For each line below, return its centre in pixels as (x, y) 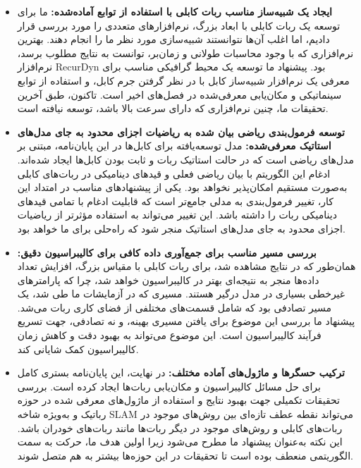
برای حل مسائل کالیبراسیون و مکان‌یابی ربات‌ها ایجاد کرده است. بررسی (169, 386)
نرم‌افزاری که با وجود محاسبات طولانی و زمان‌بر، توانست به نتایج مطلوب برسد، (185, 53)
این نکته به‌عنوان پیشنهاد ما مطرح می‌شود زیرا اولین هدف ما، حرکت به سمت (180, 442)
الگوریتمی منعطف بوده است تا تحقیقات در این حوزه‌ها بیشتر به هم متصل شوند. (185, 455)
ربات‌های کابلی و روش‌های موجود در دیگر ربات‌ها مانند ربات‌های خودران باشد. (180, 427)
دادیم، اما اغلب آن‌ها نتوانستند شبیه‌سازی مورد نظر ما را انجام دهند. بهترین (173, 39)
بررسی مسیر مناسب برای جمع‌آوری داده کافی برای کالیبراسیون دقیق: (167, 252)
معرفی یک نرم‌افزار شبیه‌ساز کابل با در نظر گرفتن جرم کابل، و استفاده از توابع (183, 80)
